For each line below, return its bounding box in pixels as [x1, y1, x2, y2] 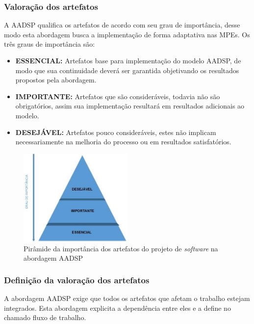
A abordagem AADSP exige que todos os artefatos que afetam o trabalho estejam [4, 293, 250, 303]
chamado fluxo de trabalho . [4, 312, 86, 323]
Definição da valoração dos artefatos [4, 273, 150, 286]
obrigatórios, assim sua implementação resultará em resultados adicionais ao [15, 101, 245, 111]
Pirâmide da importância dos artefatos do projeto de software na [24, 243, 218, 253]
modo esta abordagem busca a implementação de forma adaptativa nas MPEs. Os [4, 29, 250, 39]
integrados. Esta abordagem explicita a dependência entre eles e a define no [4, 302, 231, 313]
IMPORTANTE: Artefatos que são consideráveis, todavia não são [15, 91, 220, 101]
